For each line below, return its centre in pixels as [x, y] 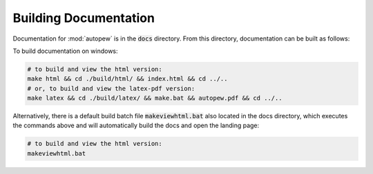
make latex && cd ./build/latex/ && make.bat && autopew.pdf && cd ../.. [155, 98]
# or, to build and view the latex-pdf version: [111, 88]
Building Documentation [84, 18]
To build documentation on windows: [65, 51]
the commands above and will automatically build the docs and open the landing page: [136, 126]
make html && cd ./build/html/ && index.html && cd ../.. [127, 79]
